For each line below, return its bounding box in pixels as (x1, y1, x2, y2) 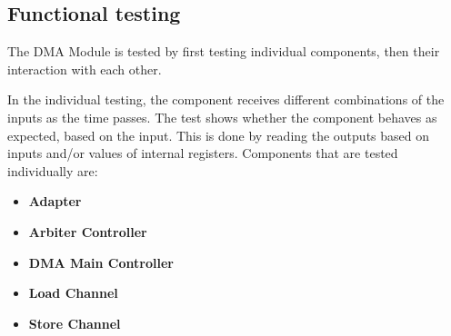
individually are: (7, 161, 98, 180)
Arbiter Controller (28, 222, 147, 241)
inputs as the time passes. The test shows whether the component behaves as (7, 107, 437, 126)
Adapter (28, 192, 82, 211)
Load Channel (28, 283, 118, 302)
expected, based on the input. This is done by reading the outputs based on (7, 125, 430, 144)
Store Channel (28, 313, 121, 332)
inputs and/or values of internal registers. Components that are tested (7, 143, 398, 163)
